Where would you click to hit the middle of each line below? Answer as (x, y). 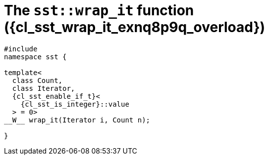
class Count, (37, 80)
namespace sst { (35, 57)
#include (21, 49)
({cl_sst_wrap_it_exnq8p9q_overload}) (135, 27)
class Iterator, (44, 88)
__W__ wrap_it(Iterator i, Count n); (77, 120)
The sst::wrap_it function (99, 10)
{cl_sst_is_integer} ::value (75, 104)
